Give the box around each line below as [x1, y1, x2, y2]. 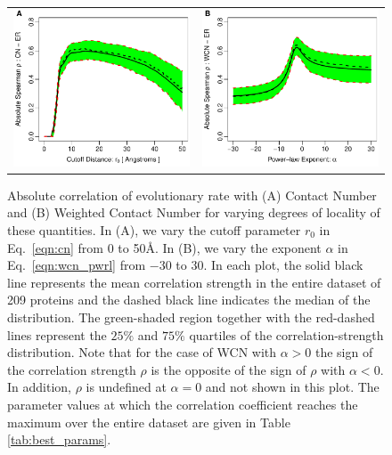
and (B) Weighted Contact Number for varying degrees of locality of [7, 203, 380, 222]
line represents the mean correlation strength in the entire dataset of [7, 272, 381, 291]
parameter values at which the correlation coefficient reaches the [7, 394, 358, 413]
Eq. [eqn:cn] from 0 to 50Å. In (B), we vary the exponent [7, 238, 322, 256]
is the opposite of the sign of [151, 360, 306, 378]
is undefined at [86, 378, 167, 396]
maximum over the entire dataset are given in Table [7, 412, 290, 431]
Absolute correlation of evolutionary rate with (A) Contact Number [7, 185, 377, 204]
